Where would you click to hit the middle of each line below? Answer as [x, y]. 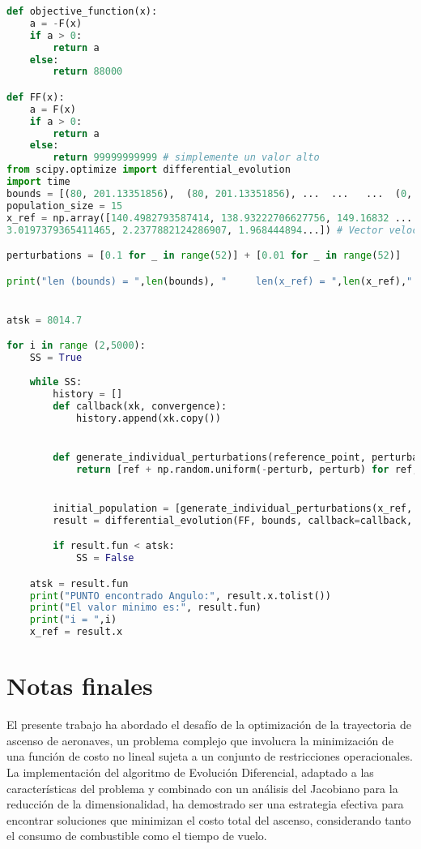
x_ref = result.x [76, 632]
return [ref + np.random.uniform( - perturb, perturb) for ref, [247, 469]
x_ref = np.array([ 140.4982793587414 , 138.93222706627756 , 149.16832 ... [210, 218]
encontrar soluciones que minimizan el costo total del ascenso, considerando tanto [209, 819]
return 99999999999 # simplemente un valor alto [186, 158]
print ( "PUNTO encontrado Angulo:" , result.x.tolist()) [180, 596]
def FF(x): [36, 97]
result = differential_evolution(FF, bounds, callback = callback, [233, 520]
